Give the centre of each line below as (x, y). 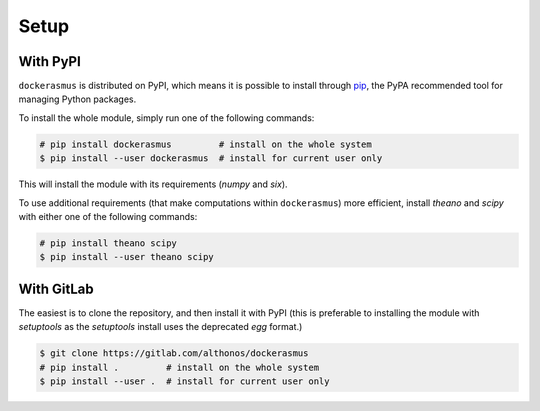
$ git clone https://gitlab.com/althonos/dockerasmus (174, 353)
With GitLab (56, 288)
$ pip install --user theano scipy (126, 257)
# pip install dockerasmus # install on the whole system (205, 144)
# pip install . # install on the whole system (179, 367)
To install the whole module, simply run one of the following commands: (166, 117)
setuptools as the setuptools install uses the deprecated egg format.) (160, 327)
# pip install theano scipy (108, 243)
